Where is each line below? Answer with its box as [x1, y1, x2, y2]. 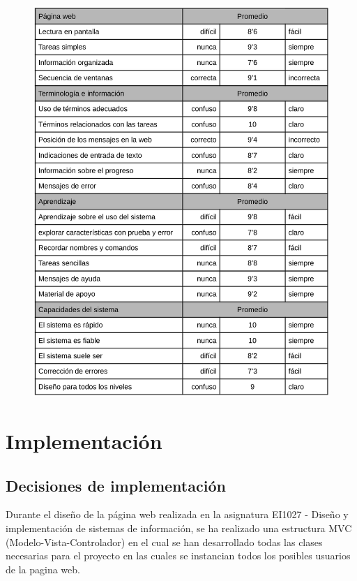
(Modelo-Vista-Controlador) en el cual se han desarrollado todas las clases [6, 534, 323, 549]
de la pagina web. [6, 561, 80, 576]
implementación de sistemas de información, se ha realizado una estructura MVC [6, 520, 352, 535]
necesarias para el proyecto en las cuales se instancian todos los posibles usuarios [6, 548, 351, 563]
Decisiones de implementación [6, 474, 226, 496]
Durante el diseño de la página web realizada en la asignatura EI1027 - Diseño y [6, 507, 349, 522]
